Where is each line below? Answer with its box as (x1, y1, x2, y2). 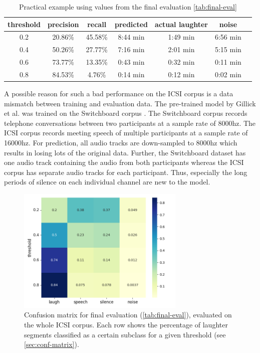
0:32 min (168, 57, 195, 67)
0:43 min (118, 57, 145, 67)
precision (47, 19, 79, 29)
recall (87, 19, 107, 29)
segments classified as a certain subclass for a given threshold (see (24, 329, 226, 339)
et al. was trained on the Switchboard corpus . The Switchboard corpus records (4, 108, 247, 118)
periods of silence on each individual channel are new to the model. (4, 176, 210, 187)
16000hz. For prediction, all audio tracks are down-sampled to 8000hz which (4, 137, 237, 148)
